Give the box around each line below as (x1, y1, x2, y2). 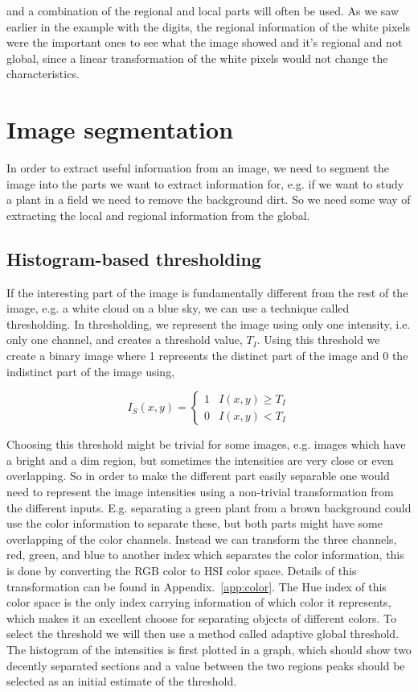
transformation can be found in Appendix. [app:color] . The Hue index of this (6, 578, 387, 595)
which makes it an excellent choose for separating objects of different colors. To (6, 609, 397, 626)
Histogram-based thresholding (6, 246, 261, 271)
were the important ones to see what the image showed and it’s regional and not (6, 34, 403, 51)
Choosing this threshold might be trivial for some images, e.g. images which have (6, 436, 406, 453)
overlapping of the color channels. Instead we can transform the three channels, (6, 530, 397, 547)
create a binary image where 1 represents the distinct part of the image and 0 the (6, 347, 408, 364)
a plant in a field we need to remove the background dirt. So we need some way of (6, 191, 411, 208)
